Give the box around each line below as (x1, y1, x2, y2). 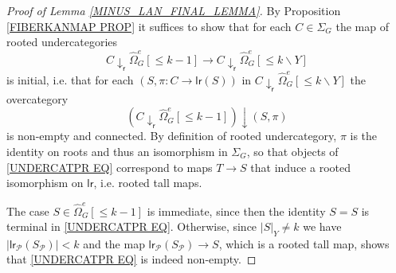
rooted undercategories (6, 33, 118, 50)
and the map (83, 235, 145, 252)
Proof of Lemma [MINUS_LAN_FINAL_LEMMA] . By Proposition (6, 2, 341, 18)
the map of (335, 18, 389, 34)
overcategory (6, 90, 69, 107)
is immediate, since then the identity (147, 202, 326, 219)
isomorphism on (6, 174, 84, 191)
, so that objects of (246, 143, 339, 159)
